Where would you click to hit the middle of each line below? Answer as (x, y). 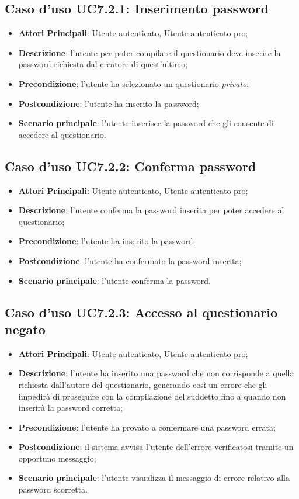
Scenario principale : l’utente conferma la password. (114, 280)
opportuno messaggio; (57, 458)
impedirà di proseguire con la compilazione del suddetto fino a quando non (152, 396)
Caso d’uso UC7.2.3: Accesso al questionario (141, 312)
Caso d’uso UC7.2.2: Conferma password (131, 166)
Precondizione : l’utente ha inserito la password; (107, 241)
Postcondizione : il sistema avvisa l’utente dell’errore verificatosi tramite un (156, 447)
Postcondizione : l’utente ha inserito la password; (109, 103)
